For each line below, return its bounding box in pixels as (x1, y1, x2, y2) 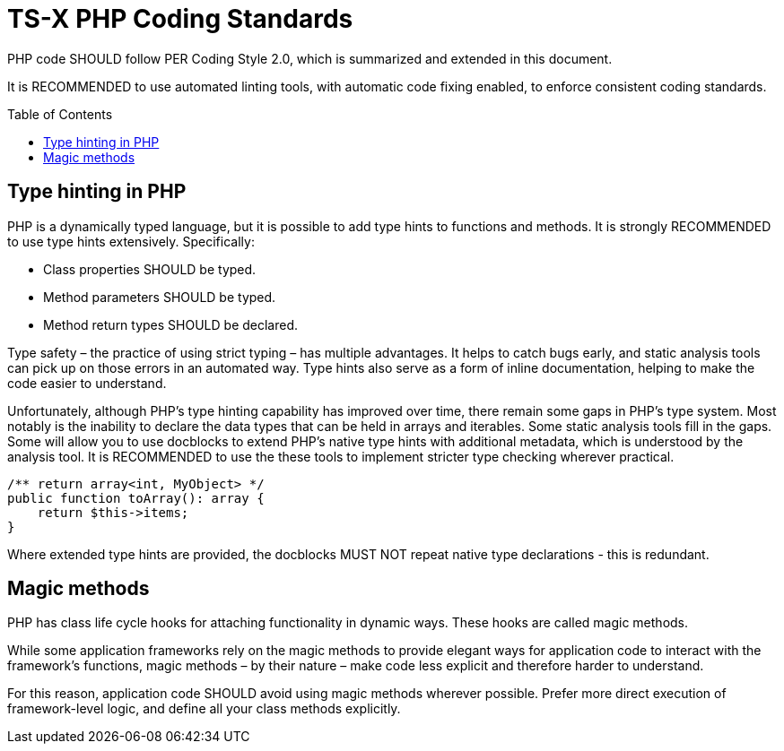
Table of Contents (7, 106, 113, 122)
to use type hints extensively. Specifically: (7, 233, 255, 249)
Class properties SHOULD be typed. (43, 261, 257, 277)
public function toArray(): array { (7, 490, 265, 505)
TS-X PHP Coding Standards (7, 4, 353, 34)
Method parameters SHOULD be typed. (43, 289, 276, 305)
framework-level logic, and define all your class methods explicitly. (7, 701, 401, 717)
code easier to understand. (7, 375, 167, 391)
